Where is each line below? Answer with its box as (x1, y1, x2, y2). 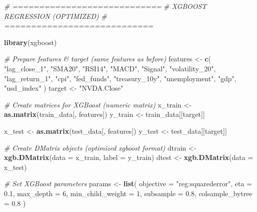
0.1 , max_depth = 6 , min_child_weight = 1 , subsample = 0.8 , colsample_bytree (4, 188, 253, 198)
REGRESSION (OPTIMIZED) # (4, 10, 107, 21)
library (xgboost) (4, 37, 57, 47)
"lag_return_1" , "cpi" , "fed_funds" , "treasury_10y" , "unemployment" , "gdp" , (4, 73, 237, 83)
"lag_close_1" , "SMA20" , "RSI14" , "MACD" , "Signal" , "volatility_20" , (4, 63, 216, 73)
